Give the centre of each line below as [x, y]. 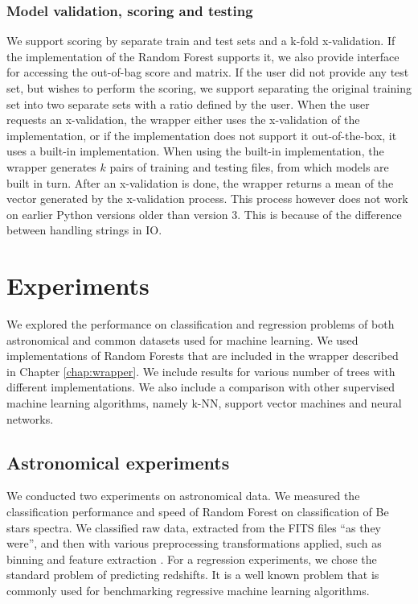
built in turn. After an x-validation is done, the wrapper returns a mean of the [200, 182]
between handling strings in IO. [84, 230]
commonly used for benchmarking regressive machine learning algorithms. [188, 590]
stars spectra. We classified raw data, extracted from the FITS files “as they [194, 527]
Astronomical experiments [118, 462]
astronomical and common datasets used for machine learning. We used [182, 339]
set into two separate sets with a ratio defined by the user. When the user [188, 103]
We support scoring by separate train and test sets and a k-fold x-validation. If [201, 41]
